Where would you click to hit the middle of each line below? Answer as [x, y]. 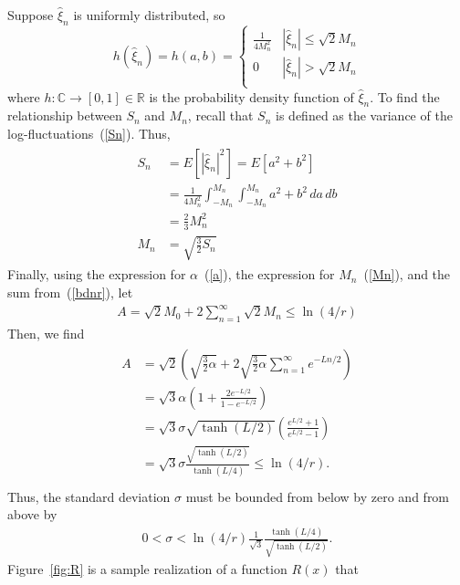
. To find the [405, 96]
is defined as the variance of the [364, 115]
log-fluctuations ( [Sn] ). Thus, [89, 134]
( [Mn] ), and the [407, 274]
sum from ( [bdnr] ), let [70, 292]
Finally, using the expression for [97, 274]
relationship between [65, 115]
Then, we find [46, 333]
